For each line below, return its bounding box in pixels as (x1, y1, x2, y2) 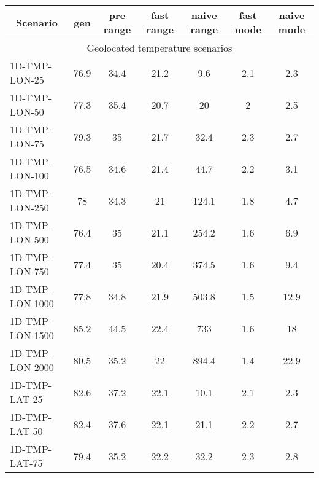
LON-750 (10, 264, 49, 278)
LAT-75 (10, 456, 43, 470)
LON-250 (10, 200, 49, 214)
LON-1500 (10, 328, 54, 342)
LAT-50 (10, 424, 43, 438)
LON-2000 (10, 360, 54, 374)
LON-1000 (10, 296, 54, 310)
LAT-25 (10, 392, 43, 406)
